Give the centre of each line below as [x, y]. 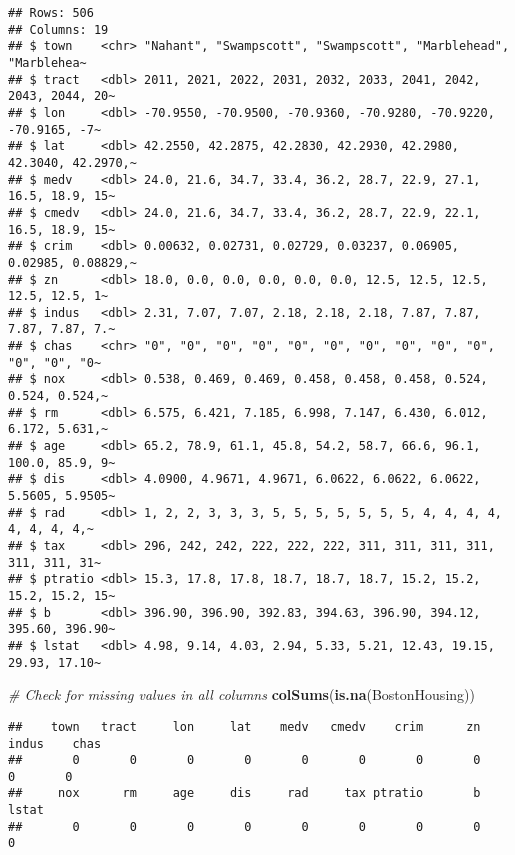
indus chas [55, 743]
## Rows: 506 [51, 13]
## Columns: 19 [58, 29]
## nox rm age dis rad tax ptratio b [244, 793]
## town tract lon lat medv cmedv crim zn [244, 726]
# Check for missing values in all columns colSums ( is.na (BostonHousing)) [241, 694]
